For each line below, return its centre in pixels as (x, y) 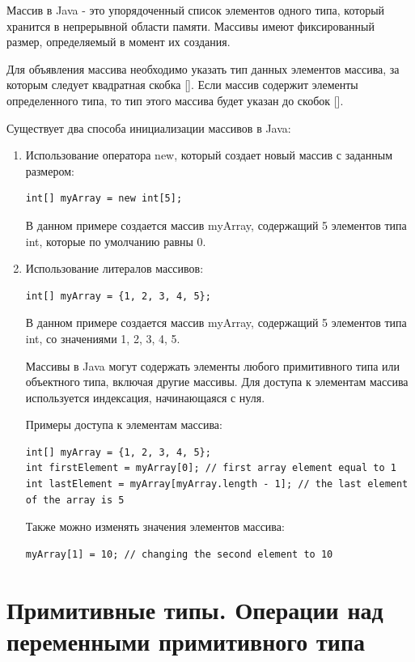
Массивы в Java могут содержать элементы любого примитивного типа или (213, 365)
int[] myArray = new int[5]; (104, 199)
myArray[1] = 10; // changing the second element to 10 (179, 554)
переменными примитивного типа (186, 641)
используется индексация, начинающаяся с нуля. (145, 397)
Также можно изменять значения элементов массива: (155, 526)
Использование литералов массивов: (114, 268)
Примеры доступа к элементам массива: (124, 424)
